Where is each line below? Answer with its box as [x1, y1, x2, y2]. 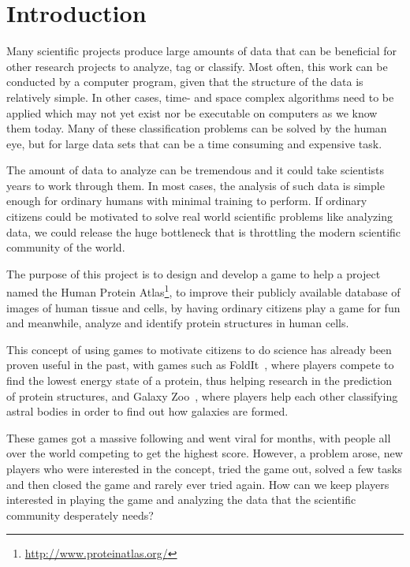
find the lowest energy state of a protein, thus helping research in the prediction [6, 372, 392, 389]
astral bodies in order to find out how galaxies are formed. [6, 403, 289, 420]
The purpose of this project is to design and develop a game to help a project [6, 265, 381, 282]
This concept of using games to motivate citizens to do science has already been [6, 341, 392, 357]
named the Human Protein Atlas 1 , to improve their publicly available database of [6, 282, 401, 300]
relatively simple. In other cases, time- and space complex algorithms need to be [6, 88, 394, 105]
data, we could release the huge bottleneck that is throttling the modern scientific [6, 223, 401, 240]
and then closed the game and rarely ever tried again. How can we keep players [6, 476, 389, 492]
